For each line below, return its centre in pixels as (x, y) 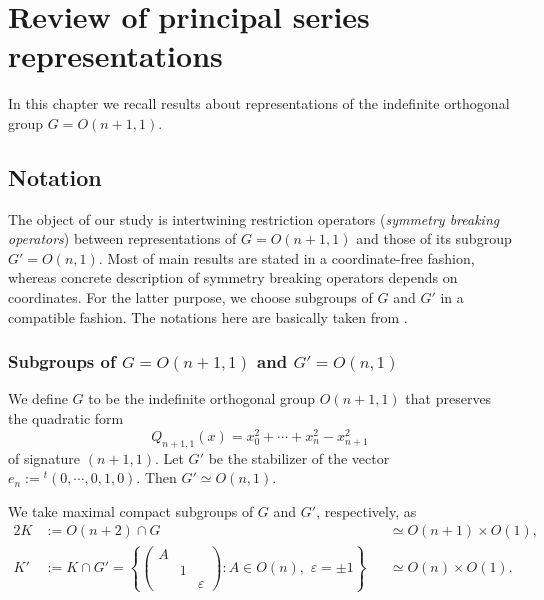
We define (38, 398)
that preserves (448, 398)
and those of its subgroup (434, 238)
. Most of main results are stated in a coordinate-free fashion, (286, 257)
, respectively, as (366, 510)
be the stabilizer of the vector (299, 457)
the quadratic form (66, 418)
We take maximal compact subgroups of (131, 510)
